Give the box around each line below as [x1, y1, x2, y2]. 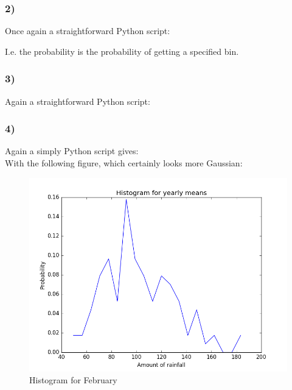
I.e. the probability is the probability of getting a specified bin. [5, 44, 239, 57]
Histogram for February [29, 374, 117, 386]
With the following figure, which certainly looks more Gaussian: [5, 157, 243, 169]
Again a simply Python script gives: [5, 144, 139, 157]
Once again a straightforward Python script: [5, 24, 170, 37]
